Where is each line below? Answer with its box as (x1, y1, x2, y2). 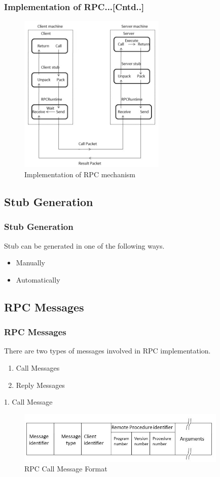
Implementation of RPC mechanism (24, 169, 136, 179)
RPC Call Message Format (24, 463, 107, 474)
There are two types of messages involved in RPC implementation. (4, 345, 211, 356)
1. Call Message (4, 396, 53, 407)
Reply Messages (16, 379, 65, 390)
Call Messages (16, 362, 60, 373)
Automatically (16, 274, 60, 285)
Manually (16, 257, 45, 268)
